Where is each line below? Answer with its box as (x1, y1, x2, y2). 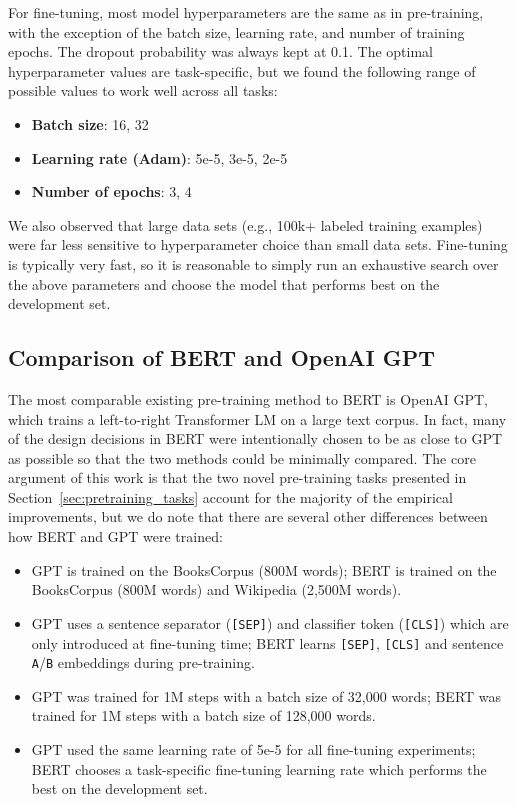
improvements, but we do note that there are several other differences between (8, 506, 488, 527)
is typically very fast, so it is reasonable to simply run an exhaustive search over (8, 253, 499, 274)
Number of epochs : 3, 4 (31, 181, 192, 202)
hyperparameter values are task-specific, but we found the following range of (8, 60, 476, 81)
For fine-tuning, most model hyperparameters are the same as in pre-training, (8, 2, 484, 22)
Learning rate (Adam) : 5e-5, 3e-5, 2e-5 (31, 147, 288, 168)
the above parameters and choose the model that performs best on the (8, 273, 440, 294)
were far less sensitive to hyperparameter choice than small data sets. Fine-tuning (8, 234, 508, 255)
